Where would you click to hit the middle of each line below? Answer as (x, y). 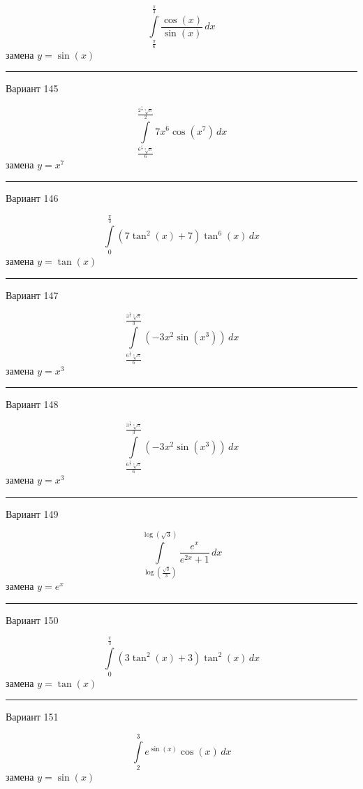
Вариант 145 (32, 88)
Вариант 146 (32, 198)
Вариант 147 (32, 295)
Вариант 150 (32, 620)
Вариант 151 (32, 717)
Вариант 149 (32, 513)
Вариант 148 (32, 404)
